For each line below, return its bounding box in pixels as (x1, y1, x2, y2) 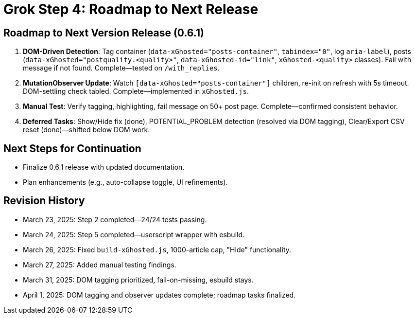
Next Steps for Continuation (3, 142, 141, 155)
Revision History (3, 194, 85, 207)
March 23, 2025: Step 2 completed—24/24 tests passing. (23, 215, 207, 224)
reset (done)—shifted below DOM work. (23, 125, 150, 134)
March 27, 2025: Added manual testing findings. (23, 260, 176, 269)
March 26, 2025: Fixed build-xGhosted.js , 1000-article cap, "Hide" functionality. (23, 245, 292, 254)
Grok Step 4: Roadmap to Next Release (3, 1, 259, 18)
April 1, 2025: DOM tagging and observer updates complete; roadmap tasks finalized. (23, 290, 296, 299)
